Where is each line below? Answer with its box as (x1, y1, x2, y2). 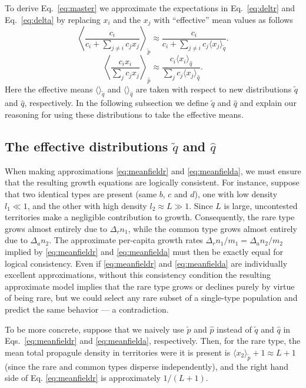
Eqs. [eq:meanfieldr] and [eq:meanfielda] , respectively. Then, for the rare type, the (5, 334, 301, 347)
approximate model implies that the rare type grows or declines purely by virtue (5, 280, 295, 292)
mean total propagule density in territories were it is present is (5, 346, 231, 358)
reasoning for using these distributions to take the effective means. (5, 108, 244, 121)
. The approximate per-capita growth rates (49, 234, 203, 246)
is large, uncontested (224, 199, 298, 211)
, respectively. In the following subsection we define (24, 97, 209, 109)
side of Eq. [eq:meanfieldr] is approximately (5, 372, 161, 384)
